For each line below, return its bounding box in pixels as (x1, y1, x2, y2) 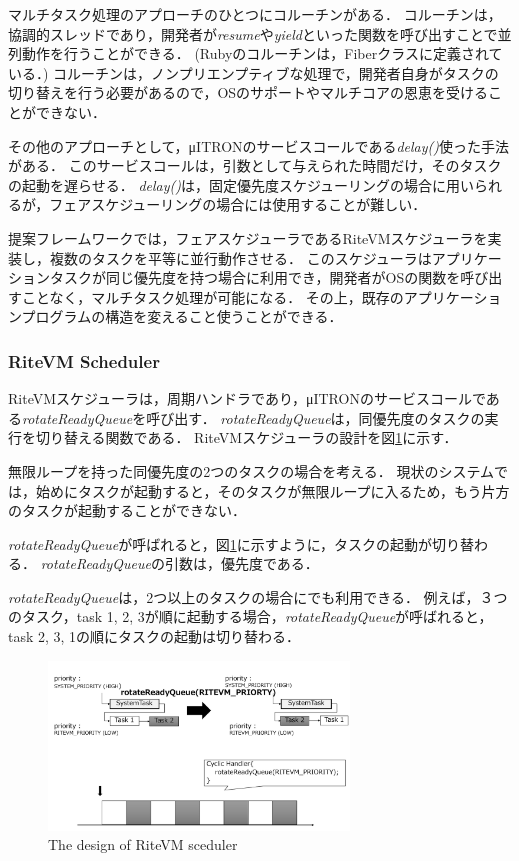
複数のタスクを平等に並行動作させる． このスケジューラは (49, 247, 432, 268)
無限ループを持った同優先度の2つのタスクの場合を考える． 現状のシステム (8, 460, 494, 481)
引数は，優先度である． (164, 553, 319, 574)
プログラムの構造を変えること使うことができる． (21, 306, 343, 327)
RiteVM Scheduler (8, 348, 160, 373)
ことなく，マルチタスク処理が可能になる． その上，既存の (21, 286, 404, 307)
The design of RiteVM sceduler (48, 834, 238, 855)
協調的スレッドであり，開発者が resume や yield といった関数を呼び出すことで (8, 23, 498, 44)
